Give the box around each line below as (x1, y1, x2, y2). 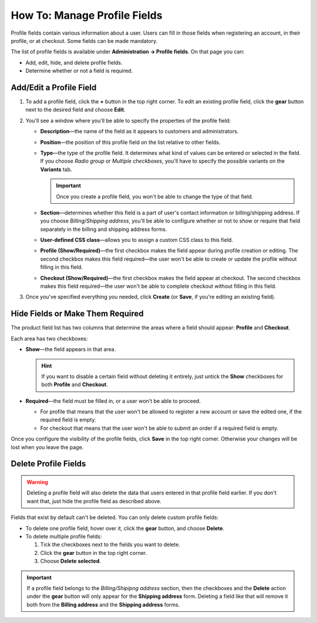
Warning (26, 479, 48, 486)
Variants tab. (40, 166, 73, 173)
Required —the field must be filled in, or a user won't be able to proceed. (25, 397, 201, 405)
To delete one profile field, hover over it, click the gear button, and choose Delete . (25, 524, 225, 531)
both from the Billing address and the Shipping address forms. (26, 601, 180, 608)
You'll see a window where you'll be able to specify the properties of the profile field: (25, 117, 231, 124)
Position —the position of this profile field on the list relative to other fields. (40, 139, 221, 146)
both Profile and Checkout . (41, 381, 108, 388)
